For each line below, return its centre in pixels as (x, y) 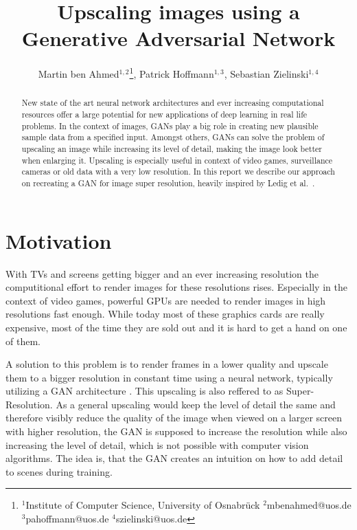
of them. (23, 341)
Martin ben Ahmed (79, 73)
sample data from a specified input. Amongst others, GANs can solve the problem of (173, 137)
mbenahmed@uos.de (309, 505)
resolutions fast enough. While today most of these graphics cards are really (165, 314)
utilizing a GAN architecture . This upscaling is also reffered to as (145, 391)
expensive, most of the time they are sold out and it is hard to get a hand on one (176, 327)
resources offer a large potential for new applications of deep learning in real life (164, 114)
